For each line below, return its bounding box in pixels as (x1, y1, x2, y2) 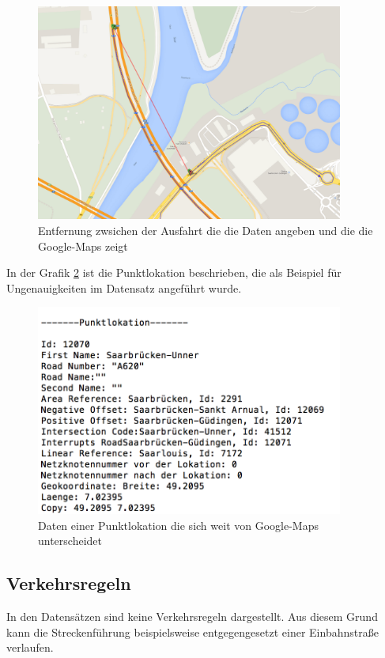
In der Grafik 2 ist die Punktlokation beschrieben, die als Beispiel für (6, 264, 342, 281)
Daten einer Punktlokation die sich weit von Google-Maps (38, 516, 319, 533)
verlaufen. (6, 639, 54, 656)
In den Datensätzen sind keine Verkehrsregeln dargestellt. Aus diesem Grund (6, 607, 378, 624)
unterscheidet (38, 532, 103, 549)
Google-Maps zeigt (38, 237, 128, 254)
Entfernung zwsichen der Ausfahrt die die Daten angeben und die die (38, 222, 373, 239)
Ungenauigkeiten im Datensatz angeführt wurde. (6, 279, 242, 296)
